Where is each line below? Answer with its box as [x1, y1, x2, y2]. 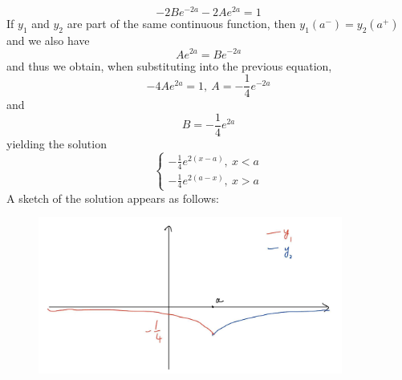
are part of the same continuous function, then [67, 15, 296, 32]
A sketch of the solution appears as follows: [6, 189, 219, 206]
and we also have [6, 31, 90, 48]
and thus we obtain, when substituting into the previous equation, [6, 57, 332, 74]
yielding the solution [6, 135, 107, 152]
